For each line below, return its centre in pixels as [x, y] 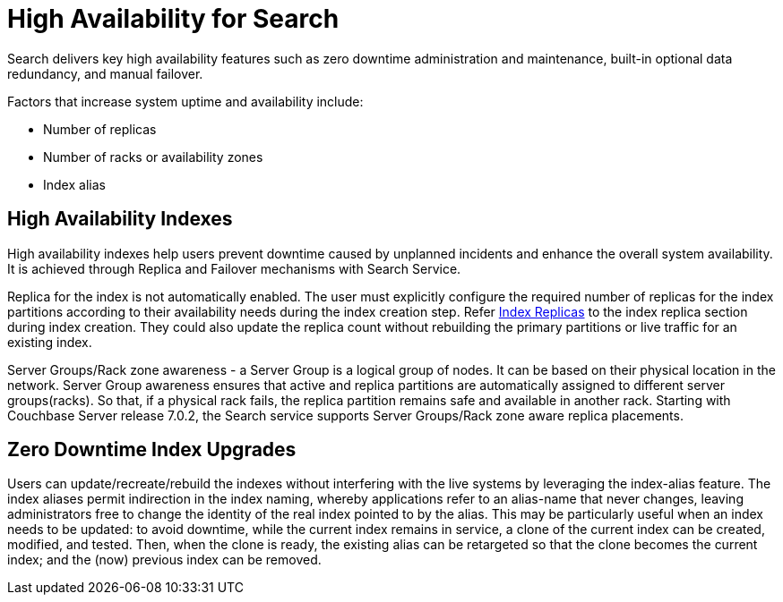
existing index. [50, 342]
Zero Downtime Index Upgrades [152, 450]
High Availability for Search [173, 19]
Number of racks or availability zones [153, 157]
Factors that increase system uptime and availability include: [185, 101]
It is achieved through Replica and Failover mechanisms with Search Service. [234, 268]
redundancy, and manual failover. [105, 73]
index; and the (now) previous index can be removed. [164, 560]
